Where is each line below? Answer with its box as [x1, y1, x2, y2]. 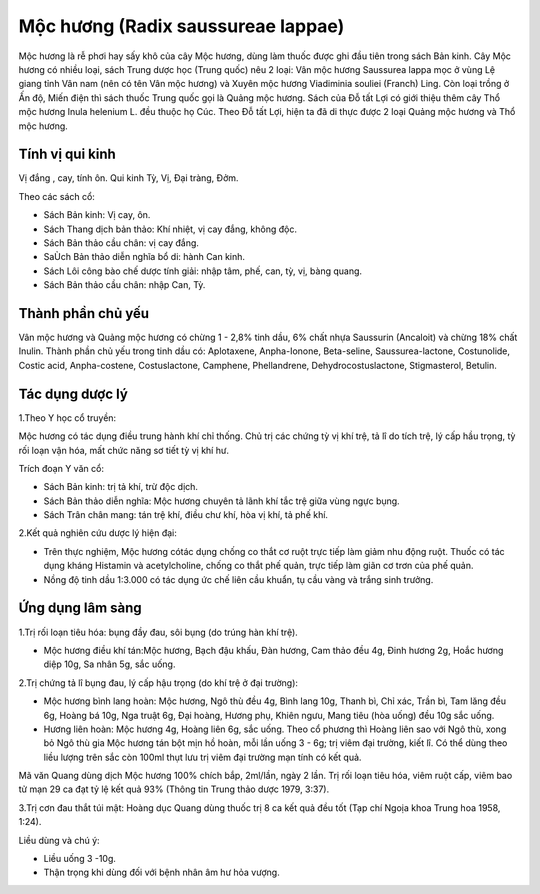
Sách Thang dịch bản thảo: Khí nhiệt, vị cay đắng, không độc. [43, 223, 297, 235]
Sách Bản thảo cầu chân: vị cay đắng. [43, 236, 200, 249]
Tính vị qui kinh [18, 146, 117, 163]
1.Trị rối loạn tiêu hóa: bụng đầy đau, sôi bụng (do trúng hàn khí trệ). [18, 626, 299, 638]
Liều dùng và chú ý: [18, 834, 100, 846]
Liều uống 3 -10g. [43, 853, 117, 865]
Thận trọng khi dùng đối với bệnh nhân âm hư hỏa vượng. [43, 866, 280, 879]
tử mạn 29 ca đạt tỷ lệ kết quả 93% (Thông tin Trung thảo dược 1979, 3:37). [18, 783, 330, 795]
